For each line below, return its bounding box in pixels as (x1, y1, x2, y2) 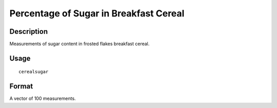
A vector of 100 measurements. (9, 95, 76, 102)
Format (9, 82, 33, 91)
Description (9, 27, 48, 36)
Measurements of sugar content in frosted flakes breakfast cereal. (9, 41, 150, 47)
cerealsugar (18, 69, 49, 75)
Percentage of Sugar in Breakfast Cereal (9, 8, 185, 19)
